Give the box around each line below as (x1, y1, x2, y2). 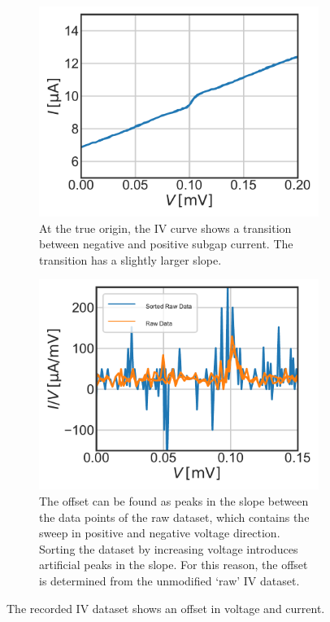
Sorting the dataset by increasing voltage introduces (39, 540, 298, 557)
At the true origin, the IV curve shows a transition (39, 219, 292, 236)
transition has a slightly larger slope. (39, 251, 222, 268)
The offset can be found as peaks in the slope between (39, 492, 309, 509)
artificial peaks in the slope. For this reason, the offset (39, 556, 308, 573)
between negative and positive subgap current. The (39, 235, 293, 252)
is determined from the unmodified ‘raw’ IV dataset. (39, 572, 300, 589)
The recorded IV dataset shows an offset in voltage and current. (7, 599, 325, 616)
